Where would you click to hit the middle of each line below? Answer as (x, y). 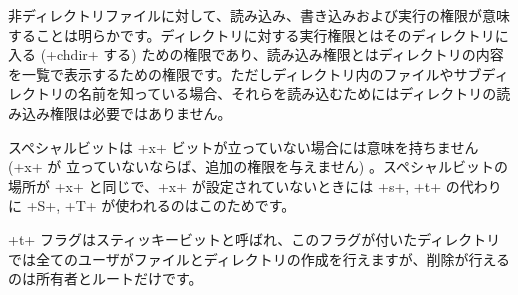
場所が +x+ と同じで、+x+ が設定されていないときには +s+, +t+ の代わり (255, 185)
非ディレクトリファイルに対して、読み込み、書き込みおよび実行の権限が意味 (259, 15)
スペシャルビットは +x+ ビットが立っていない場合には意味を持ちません (243, 146)
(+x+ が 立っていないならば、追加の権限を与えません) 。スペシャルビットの (258, 166)
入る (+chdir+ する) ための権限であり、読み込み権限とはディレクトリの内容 (256, 54)
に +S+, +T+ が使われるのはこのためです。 (152, 205)
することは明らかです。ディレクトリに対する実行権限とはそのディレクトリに (258, 34)
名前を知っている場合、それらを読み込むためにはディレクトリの (287, 93)
